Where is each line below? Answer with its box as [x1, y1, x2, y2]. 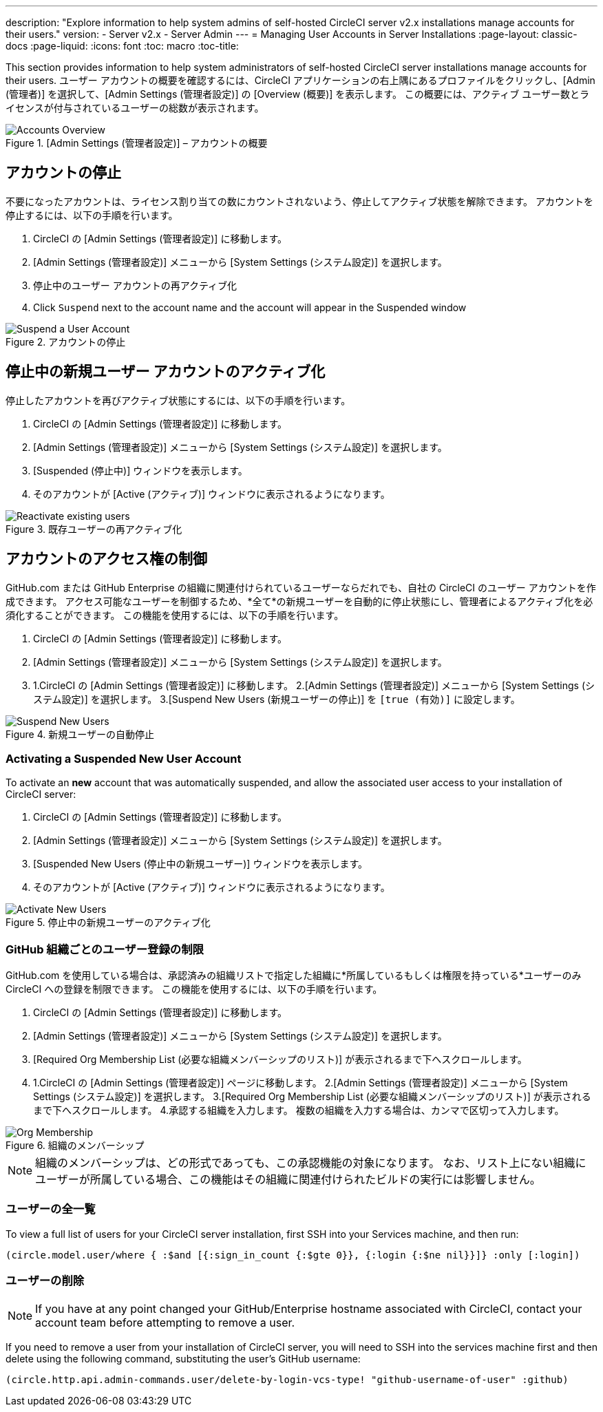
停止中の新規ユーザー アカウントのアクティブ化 [6, 363, 326, 381]
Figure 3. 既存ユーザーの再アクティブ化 [6, 523, 182, 535]
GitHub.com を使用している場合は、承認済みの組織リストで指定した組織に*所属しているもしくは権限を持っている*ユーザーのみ [6, 969, 582, 982]
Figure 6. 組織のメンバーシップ [6, 1139, 145, 1152]
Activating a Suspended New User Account [6, 751, 242, 766]
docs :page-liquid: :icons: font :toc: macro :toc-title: [6, 40, 239, 52]
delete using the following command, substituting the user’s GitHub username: [6, 1352, 361, 1364]
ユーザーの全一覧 [6, 1202, 96, 1216]
